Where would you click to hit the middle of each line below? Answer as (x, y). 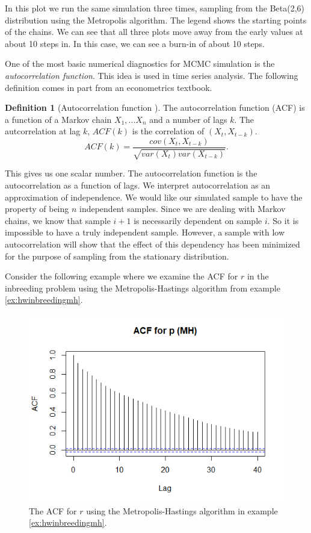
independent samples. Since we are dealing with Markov (183, 209)
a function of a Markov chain (58, 119)
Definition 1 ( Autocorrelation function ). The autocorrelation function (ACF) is (155, 108)
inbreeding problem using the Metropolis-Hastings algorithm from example (143, 288)
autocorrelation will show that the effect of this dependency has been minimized (152, 244)
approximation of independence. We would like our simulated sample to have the (154, 197)
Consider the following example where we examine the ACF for (122, 276)
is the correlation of (168, 131)
